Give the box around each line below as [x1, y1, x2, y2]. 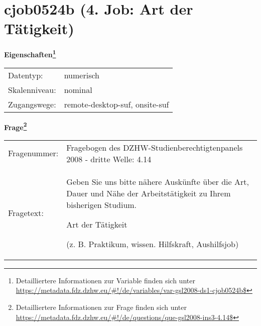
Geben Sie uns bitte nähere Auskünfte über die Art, [66, 175, 249, 187]
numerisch [64, 69, 99, 81]
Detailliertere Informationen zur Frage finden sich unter [16, 302, 187, 312]
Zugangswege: [8, 98, 56, 110]
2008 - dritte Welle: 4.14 [66, 153, 152, 165]
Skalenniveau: [8, 83, 56, 95]
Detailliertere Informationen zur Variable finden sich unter [16, 275, 195, 285]
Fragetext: [8, 206, 44, 219]
